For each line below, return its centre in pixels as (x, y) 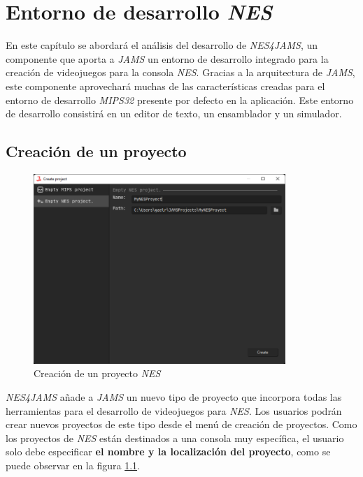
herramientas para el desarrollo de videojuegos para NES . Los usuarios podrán (174, 410)
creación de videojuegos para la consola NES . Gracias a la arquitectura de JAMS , (180, 72)
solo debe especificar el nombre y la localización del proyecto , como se (168, 452)
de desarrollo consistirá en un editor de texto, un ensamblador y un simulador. (174, 113)
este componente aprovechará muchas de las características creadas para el (165, 86)
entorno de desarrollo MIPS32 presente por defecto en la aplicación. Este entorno (180, 100)
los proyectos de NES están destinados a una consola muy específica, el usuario (175, 438)
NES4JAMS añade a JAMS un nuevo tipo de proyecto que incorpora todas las (174, 396)
